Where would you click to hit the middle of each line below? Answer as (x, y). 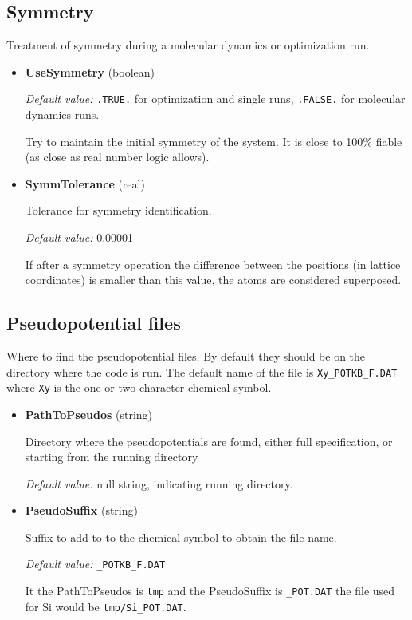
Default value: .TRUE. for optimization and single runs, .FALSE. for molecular (215, 99)
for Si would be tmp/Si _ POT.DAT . (106, 606)
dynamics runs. (62, 115)
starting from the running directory (112, 457)
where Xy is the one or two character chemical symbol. (139, 387)
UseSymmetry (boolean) (90, 71)
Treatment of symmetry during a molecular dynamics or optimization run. (188, 45)
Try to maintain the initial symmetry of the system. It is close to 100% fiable (214, 141)
